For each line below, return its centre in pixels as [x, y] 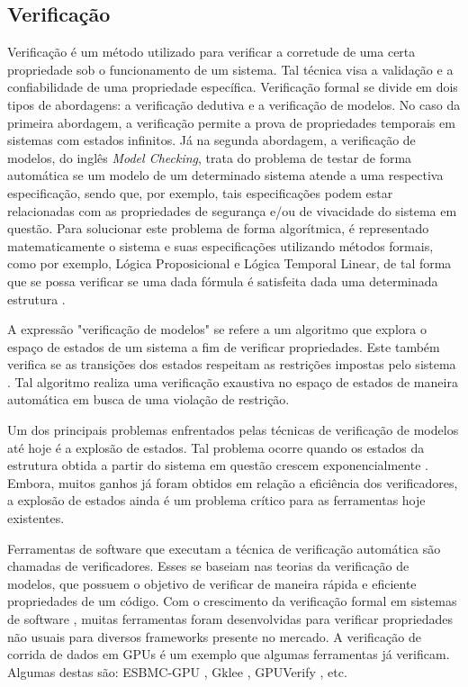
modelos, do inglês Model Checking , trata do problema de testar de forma [210, 157]
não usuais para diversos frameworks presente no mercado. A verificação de [214, 636]
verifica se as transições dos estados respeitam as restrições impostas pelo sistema [232, 364]
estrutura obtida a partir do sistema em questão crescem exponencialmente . [218, 465]
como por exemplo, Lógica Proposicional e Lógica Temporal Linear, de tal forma [229, 263]
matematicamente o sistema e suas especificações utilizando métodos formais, [220, 245]
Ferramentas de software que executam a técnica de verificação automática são [224, 548]
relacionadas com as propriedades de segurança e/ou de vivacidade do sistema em [232, 210]
